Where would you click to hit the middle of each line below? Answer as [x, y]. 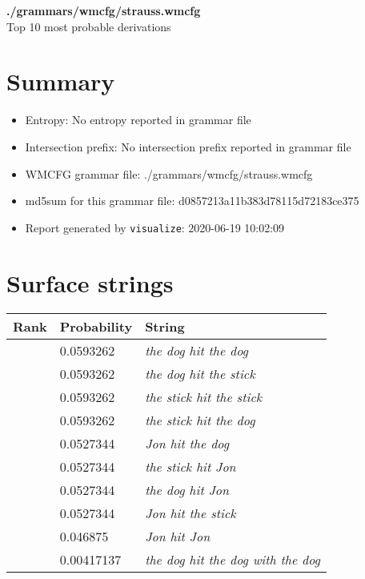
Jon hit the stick [191, 513]
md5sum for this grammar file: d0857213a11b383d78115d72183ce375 [192, 201]
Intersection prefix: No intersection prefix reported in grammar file [188, 146]
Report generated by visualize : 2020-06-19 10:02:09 [155, 227]
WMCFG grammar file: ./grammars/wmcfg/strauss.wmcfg [169, 173]
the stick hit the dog [200, 420]
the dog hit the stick [200, 374]
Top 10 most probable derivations [89, 26]
